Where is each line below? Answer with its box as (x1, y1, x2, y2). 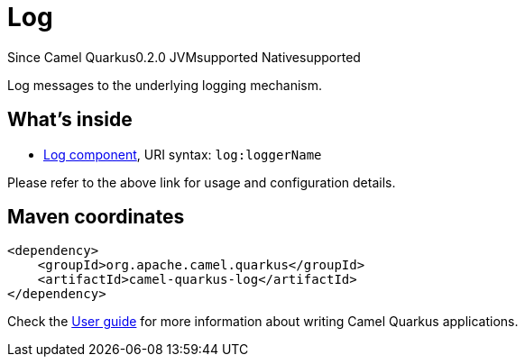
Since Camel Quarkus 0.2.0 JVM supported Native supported (7, 49, 361, 65)
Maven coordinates (7, 205, 185, 229)
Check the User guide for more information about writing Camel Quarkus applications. (7, 314, 519, 330)
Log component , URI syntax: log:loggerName (43, 146, 322, 162)
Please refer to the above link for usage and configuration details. (7, 174, 396, 190)
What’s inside (7, 108, 133, 132)
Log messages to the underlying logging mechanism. (7, 77, 323, 93)
